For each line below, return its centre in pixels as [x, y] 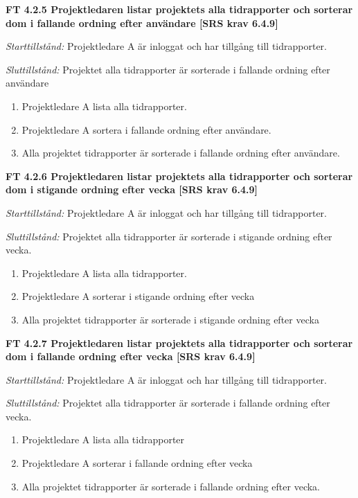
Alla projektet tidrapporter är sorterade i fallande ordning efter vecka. [171, 486]
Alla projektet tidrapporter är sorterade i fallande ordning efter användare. [181, 153]
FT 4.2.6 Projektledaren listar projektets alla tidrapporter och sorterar [179, 176]
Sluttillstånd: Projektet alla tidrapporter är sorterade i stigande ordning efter [169, 236]
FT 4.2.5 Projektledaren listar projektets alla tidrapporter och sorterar [179, 9]
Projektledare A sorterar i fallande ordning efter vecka [137, 463]
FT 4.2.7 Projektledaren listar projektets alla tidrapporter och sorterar [179, 343]
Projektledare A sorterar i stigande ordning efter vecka [138, 296]
